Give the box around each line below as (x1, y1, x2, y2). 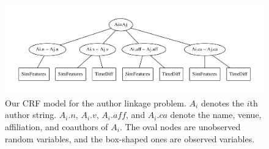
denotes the (201, 96, 244, 109)
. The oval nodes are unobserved (119, 120, 241, 133)
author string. (5, 108, 57, 121)
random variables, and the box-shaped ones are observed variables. (5, 132, 255, 145)
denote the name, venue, (170, 108, 262, 121)
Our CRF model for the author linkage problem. (5, 96, 186, 109)
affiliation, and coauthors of (5, 120, 108, 133)
